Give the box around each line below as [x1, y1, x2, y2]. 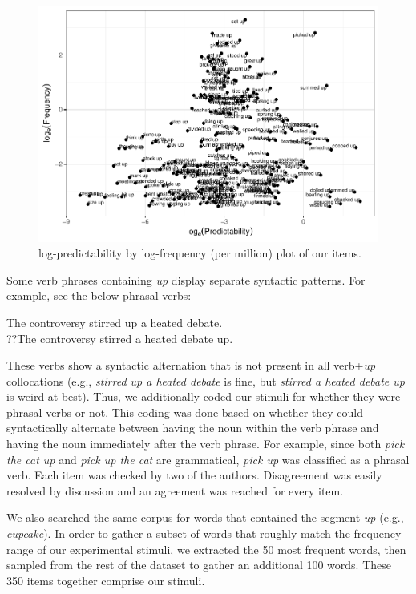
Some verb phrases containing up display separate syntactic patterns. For [6, 271, 366, 288]
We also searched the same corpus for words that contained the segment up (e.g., [6, 509, 404, 526]
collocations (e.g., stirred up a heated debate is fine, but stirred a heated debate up [6, 372, 405, 389]
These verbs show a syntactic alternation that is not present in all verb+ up [6, 357, 376, 374]
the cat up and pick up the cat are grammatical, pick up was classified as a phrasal [6, 451, 410, 467]
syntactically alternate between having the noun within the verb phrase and [6, 419, 379, 436]
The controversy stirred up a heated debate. [6, 313, 223, 330]
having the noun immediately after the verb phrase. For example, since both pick [6, 435, 405, 452]
